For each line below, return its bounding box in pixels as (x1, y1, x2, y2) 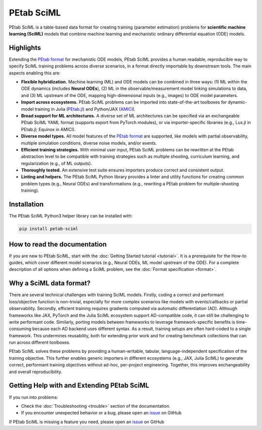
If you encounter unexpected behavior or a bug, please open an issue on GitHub (21, 410, 182, 416)
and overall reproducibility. (9, 369, 63, 375)
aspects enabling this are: (9, 70, 61, 76)
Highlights (9, 44, 41, 52)
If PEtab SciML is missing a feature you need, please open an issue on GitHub (9, 419, 164, 425)
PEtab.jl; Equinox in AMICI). (21, 126, 76, 132)
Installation (9, 200, 44, 209)
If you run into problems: (9, 394, 58, 400)
